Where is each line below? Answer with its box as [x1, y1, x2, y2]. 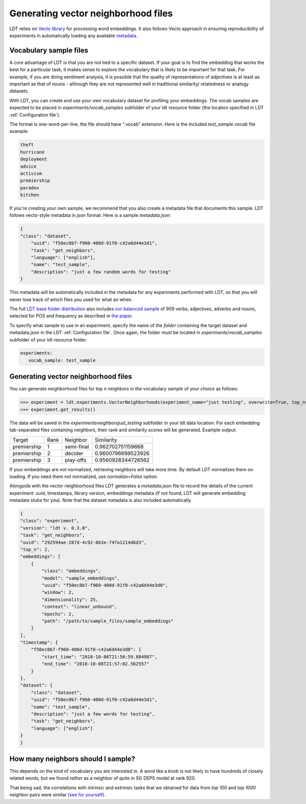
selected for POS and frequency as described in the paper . [9, 313, 133, 319]
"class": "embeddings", [41, 568, 101, 574]
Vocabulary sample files [9, 46, 89, 55]
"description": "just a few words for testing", [31, 711, 155, 717]
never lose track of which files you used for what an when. [9, 296, 133, 303]
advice [20, 164, 37, 169]
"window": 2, [41, 589, 74, 595]
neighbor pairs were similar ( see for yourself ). [9, 792, 106, 798]
